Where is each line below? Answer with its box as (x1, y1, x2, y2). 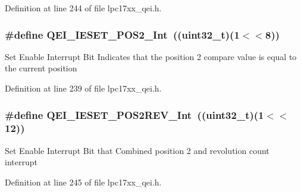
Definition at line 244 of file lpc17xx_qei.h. (5, 2, 162, 14)
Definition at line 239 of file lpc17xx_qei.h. (5, 82, 162, 94)
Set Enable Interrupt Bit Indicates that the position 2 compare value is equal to (5, 50, 297, 62)
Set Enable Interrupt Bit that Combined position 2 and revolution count (5, 144, 269, 156)
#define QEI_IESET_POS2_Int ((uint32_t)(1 (5, 27, 240, 42)
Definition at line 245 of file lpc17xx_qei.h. (5, 175, 162, 188)
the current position (5, 62, 77, 74)
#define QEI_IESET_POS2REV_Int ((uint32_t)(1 (5, 107, 264, 122)
